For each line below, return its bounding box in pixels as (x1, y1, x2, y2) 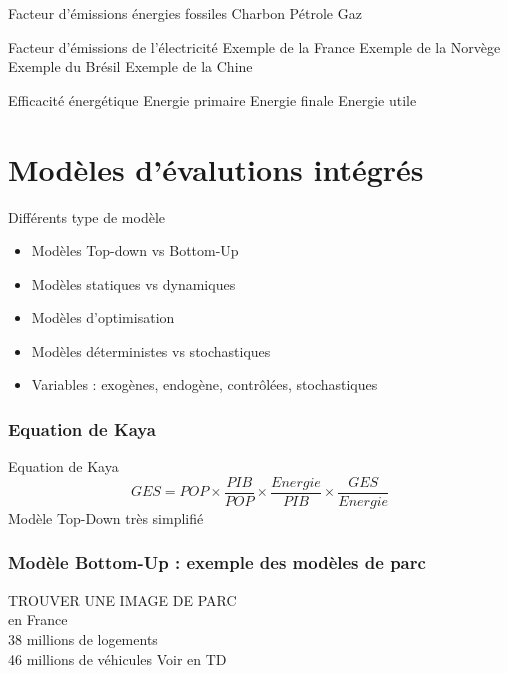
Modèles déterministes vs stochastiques (31, 340, 271, 361)
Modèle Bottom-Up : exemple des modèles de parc (8, 550, 426, 575)
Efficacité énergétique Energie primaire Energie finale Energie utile (8, 89, 417, 110)
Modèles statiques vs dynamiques (31, 273, 236, 294)
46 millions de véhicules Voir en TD (8, 648, 227, 669)
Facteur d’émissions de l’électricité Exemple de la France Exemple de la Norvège (8, 36, 501, 57)
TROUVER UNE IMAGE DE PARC (8, 589, 237, 610)
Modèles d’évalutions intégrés (8, 148, 424, 189)
